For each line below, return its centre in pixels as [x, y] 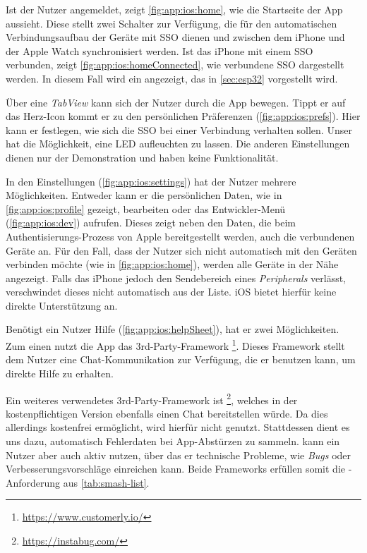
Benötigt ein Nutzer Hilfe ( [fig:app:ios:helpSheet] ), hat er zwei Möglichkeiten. [173, 329]
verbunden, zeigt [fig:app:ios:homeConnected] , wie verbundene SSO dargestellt [175, 65]
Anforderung [33, 482]
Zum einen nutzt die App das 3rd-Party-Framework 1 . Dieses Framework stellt [175, 345]
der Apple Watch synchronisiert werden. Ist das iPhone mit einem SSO [160, 50]
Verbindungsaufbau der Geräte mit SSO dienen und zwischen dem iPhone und [175, 37]
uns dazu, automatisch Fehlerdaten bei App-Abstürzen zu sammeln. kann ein [173, 440]
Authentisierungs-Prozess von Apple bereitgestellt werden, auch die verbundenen [180, 236]
